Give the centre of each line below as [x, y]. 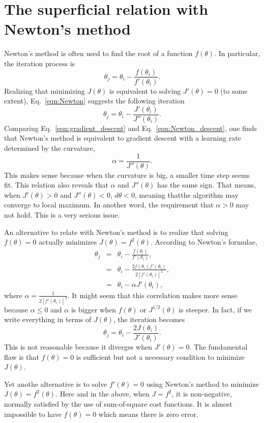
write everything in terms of [48, 319]
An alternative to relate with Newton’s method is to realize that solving [116, 232]
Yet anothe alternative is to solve [56, 384]
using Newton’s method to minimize [202, 384]
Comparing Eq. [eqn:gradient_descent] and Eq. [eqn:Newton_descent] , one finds [131, 128]
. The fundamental [218, 346]
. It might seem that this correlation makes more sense [152, 295]
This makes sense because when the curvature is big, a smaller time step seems [127, 175]
